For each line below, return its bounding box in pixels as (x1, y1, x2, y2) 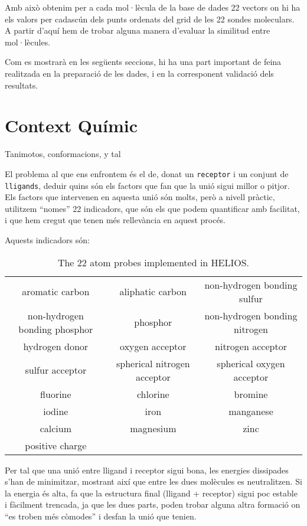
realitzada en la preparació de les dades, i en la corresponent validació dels (5, 67, 274, 79)
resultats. (5, 79, 38, 91)
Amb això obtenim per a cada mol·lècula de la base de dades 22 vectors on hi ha (5, 1, 301, 13)
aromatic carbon (22, 285, 90, 299)
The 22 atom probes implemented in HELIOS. (57, 255, 250, 269)
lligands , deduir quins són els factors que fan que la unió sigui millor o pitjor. (5, 179, 290, 191)
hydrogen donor (23, 339, 89, 353)
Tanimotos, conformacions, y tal (5, 148, 121, 160)
